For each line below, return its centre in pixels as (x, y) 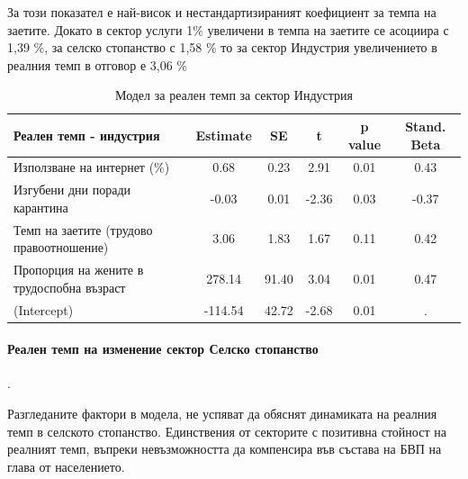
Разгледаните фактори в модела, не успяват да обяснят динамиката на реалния (222, 414)
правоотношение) (61, 247)
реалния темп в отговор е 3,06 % (98, 64)
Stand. (426, 126)
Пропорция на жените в (79, 270)
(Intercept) (44, 309)
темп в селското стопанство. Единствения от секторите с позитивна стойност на (227, 431)
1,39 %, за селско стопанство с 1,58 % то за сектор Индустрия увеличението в (222, 47)
